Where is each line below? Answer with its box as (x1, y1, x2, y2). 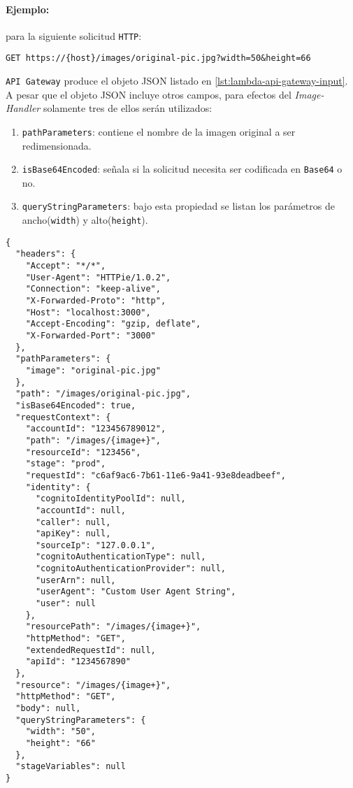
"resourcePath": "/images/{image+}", (25, 622, 201, 632)
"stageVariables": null (15, 761, 126, 772)
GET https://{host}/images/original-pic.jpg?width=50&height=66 (6, 53, 311, 64)
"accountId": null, (35, 505, 126, 515)
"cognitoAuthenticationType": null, (35, 552, 206, 562)
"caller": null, (35, 517, 111, 527)
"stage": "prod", (25, 459, 106, 469)
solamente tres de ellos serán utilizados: (43, 101, 212, 115)
